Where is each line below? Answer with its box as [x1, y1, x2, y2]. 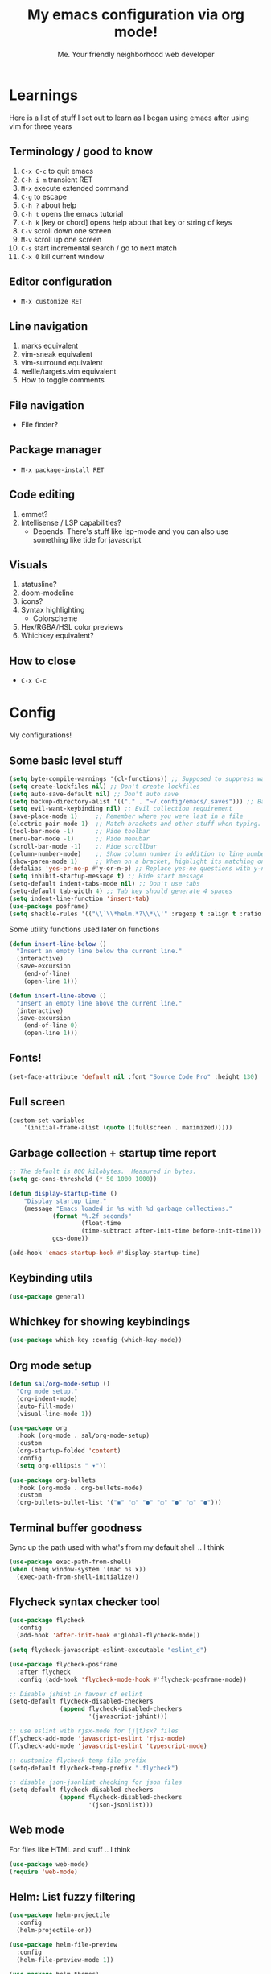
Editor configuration [9, 275, 113, 288]
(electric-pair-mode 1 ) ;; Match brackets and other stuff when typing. [9, 820, 262, 828]
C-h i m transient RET [20, 175, 93, 184]
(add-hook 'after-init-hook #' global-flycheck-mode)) [16, 1632, 200, 1640]
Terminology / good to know [9, 145, 154, 159]
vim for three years [9, 121, 72, 130]
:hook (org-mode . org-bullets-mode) [16, 1484, 143, 1492]
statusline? [20, 580, 57, 589]
